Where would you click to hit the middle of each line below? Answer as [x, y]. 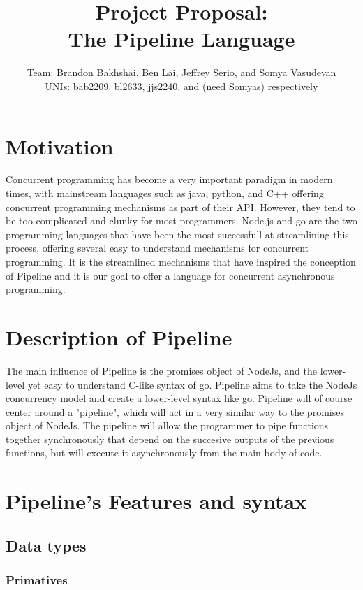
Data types [46, 545]
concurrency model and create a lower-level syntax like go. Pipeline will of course [179, 398]
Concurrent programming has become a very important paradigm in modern [169, 179]
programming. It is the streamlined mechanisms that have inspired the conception [181, 261]
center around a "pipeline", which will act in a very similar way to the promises [175, 411]
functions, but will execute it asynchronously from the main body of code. [164, 453]
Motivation [60, 146]
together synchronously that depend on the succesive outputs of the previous [170, 439]
